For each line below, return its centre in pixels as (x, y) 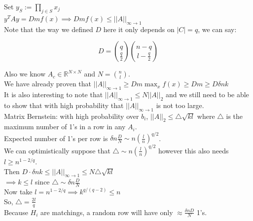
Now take (18, 192)
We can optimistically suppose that (57, 150)
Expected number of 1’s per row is (56, 138)
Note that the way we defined (49, 29)
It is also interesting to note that (54, 94)
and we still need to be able (207, 94)
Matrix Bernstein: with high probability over (72, 116)
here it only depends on (139, 29)
